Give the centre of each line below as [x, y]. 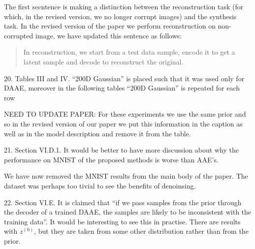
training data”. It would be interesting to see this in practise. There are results [122, 221]
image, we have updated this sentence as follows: [109, 35]
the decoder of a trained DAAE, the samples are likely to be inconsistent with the [128, 212]
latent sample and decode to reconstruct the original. [103, 61]
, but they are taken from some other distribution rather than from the [141, 231]
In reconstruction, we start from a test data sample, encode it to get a [129, 52]
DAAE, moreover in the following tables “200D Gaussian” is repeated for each [122, 88]
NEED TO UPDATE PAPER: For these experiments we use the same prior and [125, 114]
